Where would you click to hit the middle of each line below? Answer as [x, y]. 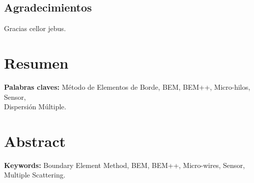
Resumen [36, 62]
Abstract [35, 141]
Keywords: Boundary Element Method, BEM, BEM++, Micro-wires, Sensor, [124, 165]
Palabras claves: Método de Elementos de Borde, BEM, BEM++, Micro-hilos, [127, 86]
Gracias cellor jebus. [35, 28]
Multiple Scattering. [35, 175]
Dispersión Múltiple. [35, 107]
